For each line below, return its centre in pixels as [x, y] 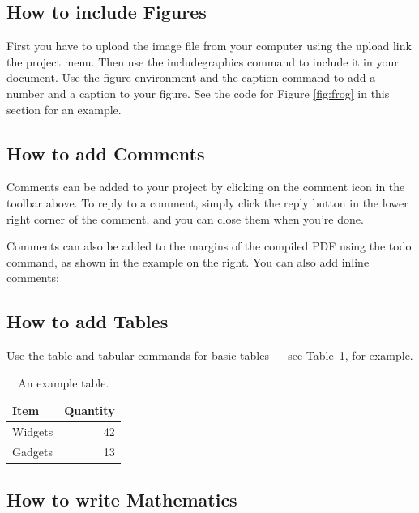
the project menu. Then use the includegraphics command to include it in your [203, 61]
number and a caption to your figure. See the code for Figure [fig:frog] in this [198, 93]
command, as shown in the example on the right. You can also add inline [188, 261]
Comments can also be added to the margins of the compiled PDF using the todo [209, 246]
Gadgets [32, 452]
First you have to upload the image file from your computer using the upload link [209, 46]
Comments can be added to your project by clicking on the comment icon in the [206, 187]
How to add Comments [106, 153]
